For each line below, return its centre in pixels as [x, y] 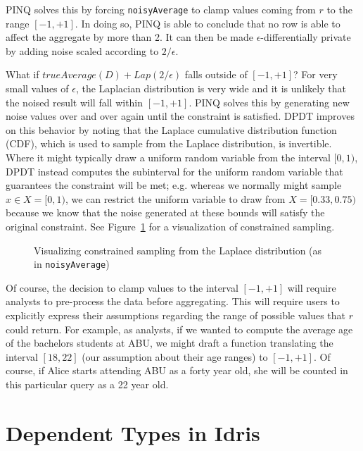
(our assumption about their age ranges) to [175, 356]
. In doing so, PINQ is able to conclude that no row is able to [208, 23]
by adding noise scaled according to [82, 50]
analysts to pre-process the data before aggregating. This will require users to [173, 301]
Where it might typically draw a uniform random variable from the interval [168, 157]
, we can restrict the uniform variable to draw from [175, 198]
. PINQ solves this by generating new [269, 102]
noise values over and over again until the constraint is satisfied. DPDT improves [180, 116]
